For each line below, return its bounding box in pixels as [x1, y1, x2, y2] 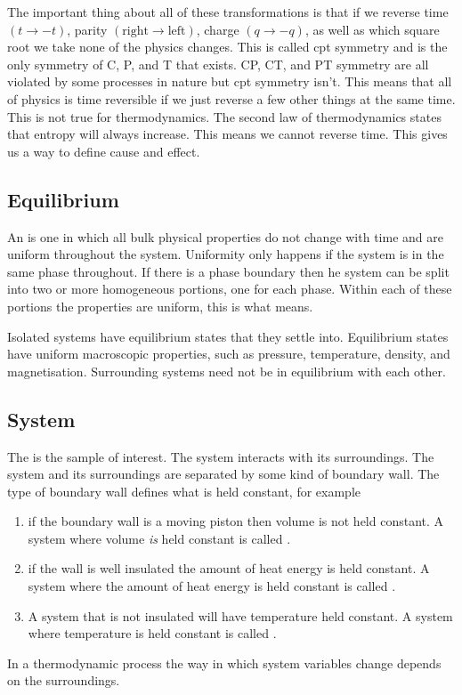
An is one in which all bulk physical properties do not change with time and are [7, 227, 443, 246]
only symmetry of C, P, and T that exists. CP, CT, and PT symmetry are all [7, 54, 429, 73]
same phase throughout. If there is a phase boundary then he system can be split [7, 262, 450, 280]
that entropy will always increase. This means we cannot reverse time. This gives [7, 125, 448, 143]
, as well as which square [304, 20, 440, 38]
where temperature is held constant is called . [28, 624, 277, 642]
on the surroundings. [7, 671, 120, 690]
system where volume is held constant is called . [28, 529, 291, 547]
